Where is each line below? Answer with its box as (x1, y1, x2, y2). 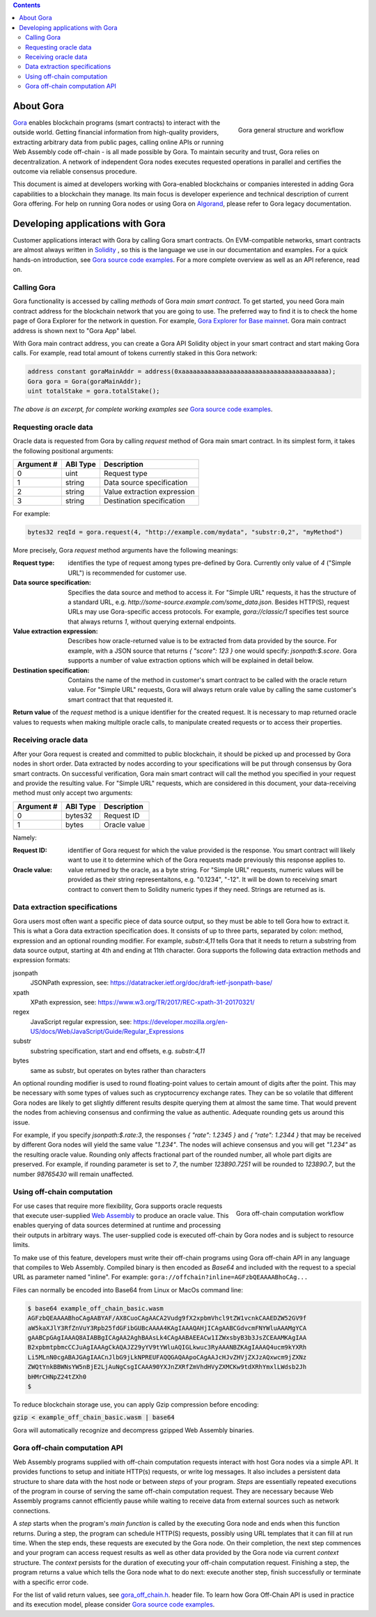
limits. (13, 1241, 31, 1249)
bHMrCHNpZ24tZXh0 (27, 1372, 87, 1381)
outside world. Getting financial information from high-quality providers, (13, 128, 219, 137)
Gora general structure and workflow (237, 125, 344, 134)
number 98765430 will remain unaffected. (13, 1170, 134, 1178)
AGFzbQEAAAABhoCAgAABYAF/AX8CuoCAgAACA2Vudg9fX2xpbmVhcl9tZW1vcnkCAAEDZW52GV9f (27, 1314, 307, 1322)
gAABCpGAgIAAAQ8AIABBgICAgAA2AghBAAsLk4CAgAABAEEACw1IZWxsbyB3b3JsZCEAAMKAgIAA (27, 1333, 307, 1341)
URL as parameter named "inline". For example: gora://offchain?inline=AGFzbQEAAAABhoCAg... (13, 1273, 308, 1281)
